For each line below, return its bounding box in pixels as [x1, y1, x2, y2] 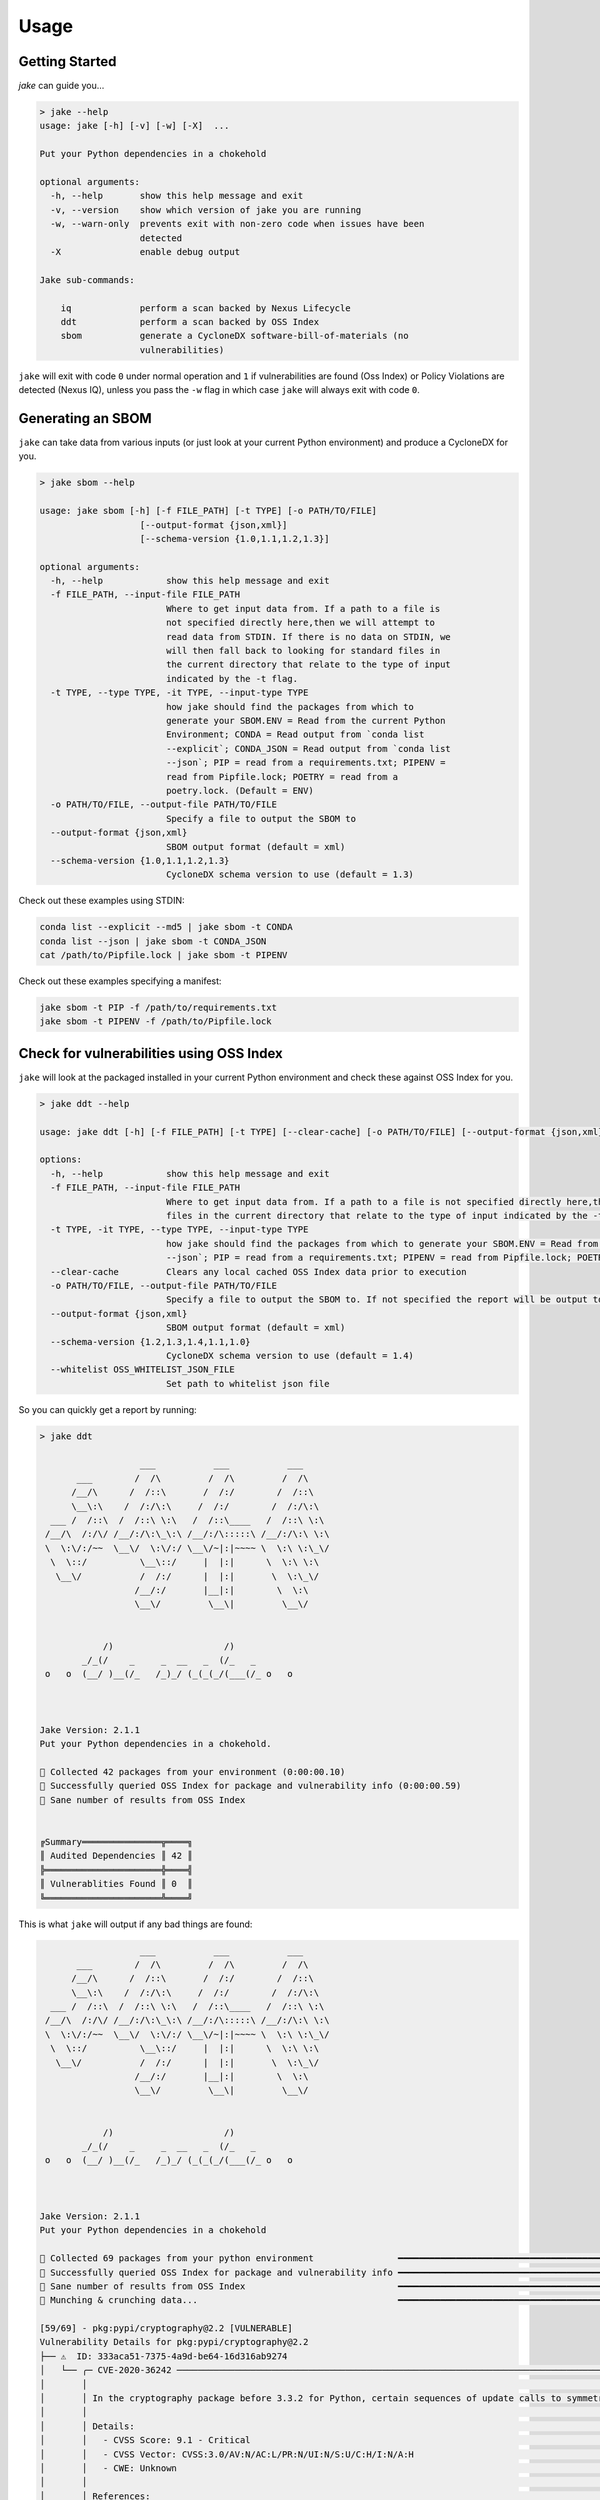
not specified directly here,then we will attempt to [165, 617, 435, 629]
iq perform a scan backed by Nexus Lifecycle [60, 302, 351, 314]
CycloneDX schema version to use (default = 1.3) [165, 869, 415, 880]
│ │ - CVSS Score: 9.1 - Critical [39, 2435, 251, 2446]
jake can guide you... [18, 80, 105, 92]
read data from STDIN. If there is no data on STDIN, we [165, 631, 452, 642]
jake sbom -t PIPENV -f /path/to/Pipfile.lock [39, 1016, 272, 1027]
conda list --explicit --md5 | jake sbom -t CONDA [39, 921, 294, 933]
